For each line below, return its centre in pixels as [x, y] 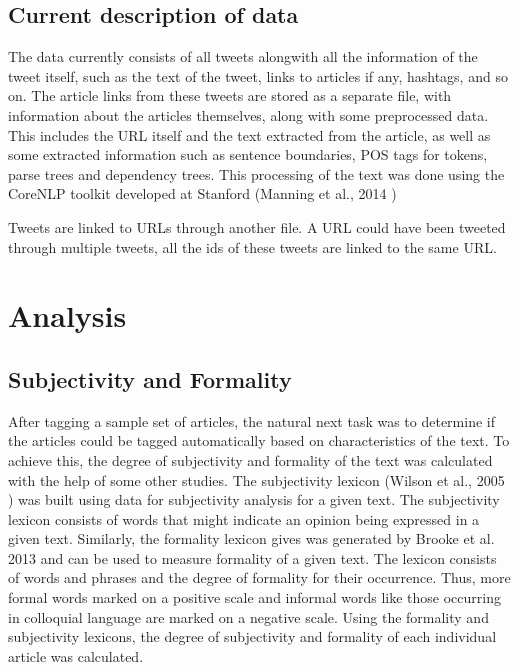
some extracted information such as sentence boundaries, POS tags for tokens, [248, 154]
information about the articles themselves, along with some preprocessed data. [248, 114]
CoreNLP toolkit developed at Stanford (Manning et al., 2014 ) [202, 193]
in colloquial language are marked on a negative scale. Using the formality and [248, 616]
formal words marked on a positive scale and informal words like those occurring [254, 597]
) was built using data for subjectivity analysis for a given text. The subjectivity [254, 499]
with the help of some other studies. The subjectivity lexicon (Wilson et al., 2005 [256, 479]
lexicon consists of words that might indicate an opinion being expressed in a [244, 518]
